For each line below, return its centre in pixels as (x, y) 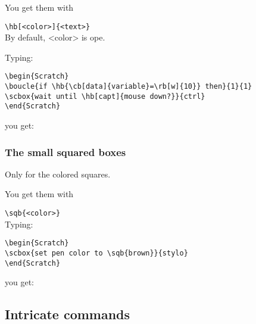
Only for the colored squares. (58, 174)
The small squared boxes (65, 152)
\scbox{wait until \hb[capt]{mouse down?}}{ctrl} (105, 96)
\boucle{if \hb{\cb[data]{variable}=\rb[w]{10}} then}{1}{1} (129, 87)
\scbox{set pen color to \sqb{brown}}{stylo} (96, 253)
